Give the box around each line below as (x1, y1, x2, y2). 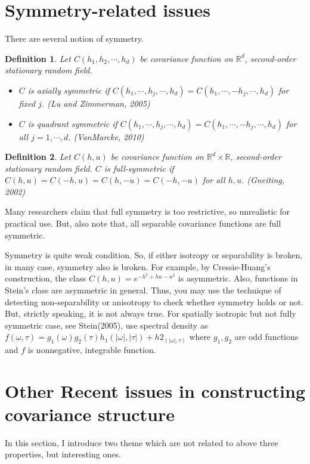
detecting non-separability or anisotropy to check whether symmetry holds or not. (5, 295, 304, 308)
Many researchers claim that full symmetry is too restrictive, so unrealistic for (5, 205, 290, 218)
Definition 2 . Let (5, 150, 71, 163)
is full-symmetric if (104, 162, 174, 174)
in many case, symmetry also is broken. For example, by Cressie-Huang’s (5, 260, 271, 273)
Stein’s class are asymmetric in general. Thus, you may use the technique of (5, 284, 281, 296)
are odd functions (234, 330, 299, 343)
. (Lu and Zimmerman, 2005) (41, 97, 150, 109)
